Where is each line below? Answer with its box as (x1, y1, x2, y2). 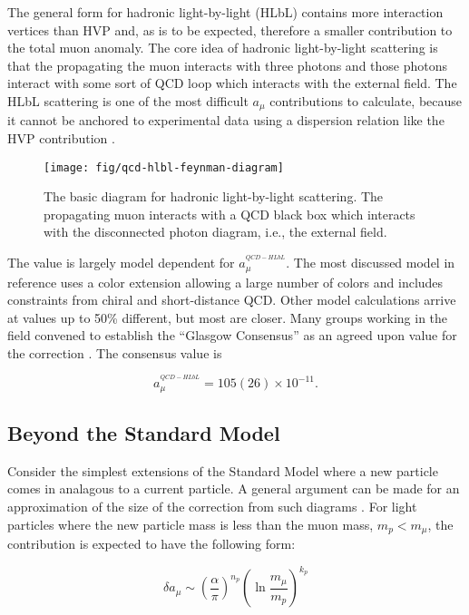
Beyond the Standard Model (7, 418, 280, 446)
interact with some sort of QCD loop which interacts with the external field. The (7, 73, 457, 93)
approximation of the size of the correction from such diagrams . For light (7, 496, 417, 515)
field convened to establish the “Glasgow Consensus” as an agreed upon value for (7, 326, 457, 345)
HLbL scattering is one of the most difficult (7, 91, 249, 110)
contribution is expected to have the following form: (7, 533, 296, 552)
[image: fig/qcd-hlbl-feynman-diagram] (44, 161, 284, 174)
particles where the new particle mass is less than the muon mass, (7, 514, 374, 533)
